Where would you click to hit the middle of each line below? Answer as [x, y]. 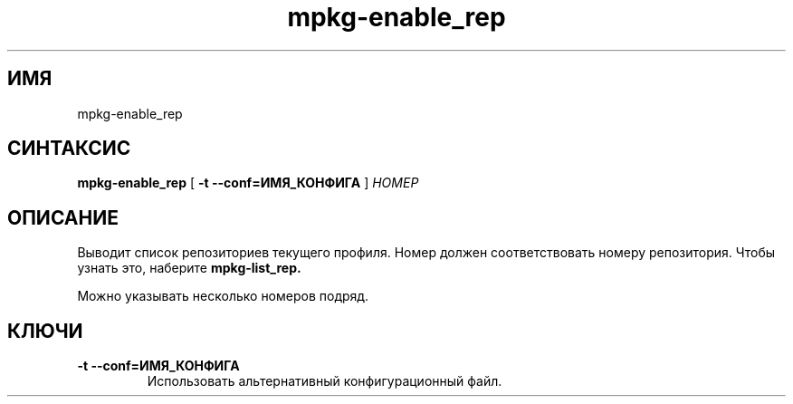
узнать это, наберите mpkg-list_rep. [189, 268]
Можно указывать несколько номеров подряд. [223, 296]
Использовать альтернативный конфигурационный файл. [325, 381]
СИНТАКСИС [69, 149]
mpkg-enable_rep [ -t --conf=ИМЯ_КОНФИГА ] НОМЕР [248, 183]
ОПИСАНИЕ [63, 217]
